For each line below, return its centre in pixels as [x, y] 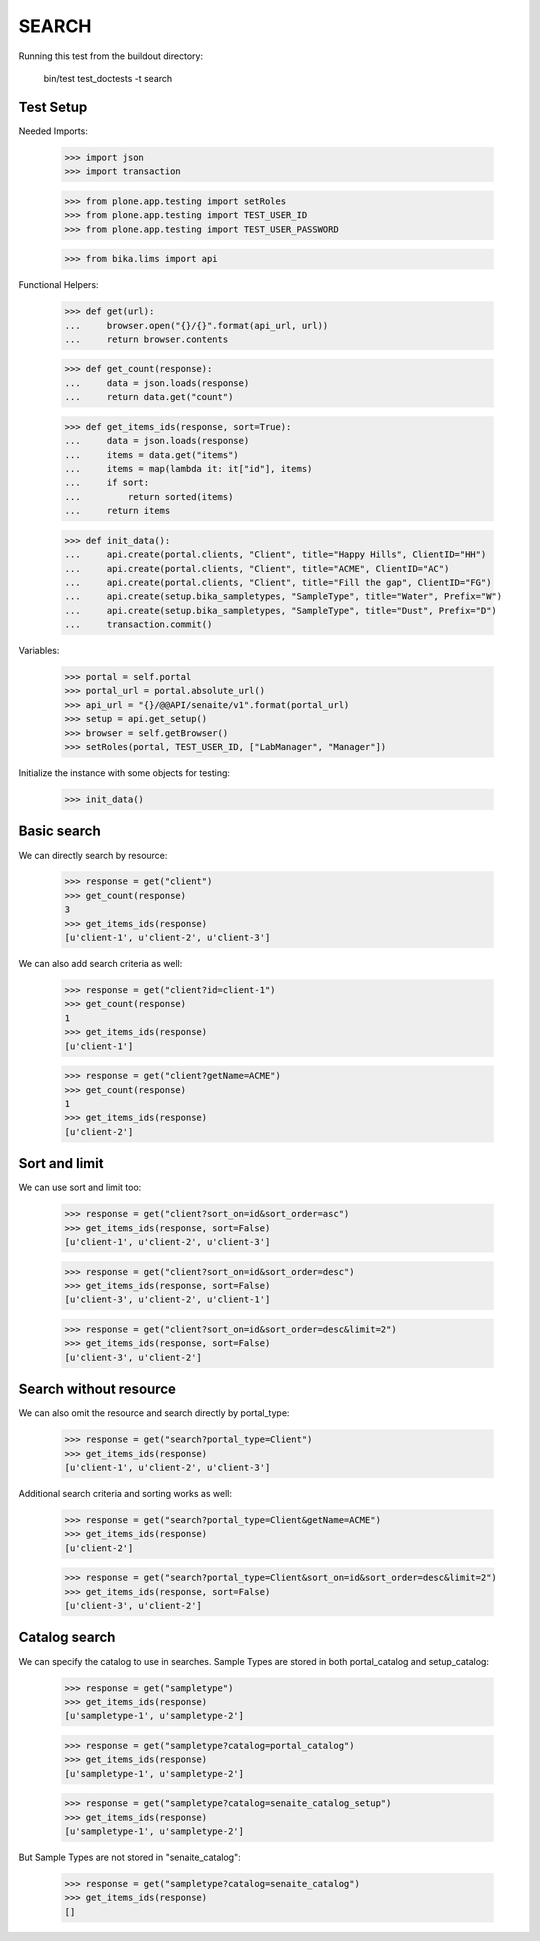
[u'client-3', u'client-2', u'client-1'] [167, 1299]
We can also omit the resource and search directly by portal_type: [154, 1413]
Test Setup [53, 106]
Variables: [39, 651]
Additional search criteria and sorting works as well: [125, 1493]
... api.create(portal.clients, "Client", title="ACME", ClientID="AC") [257, 568]
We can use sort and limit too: [80, 1187]
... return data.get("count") [149, 397]
